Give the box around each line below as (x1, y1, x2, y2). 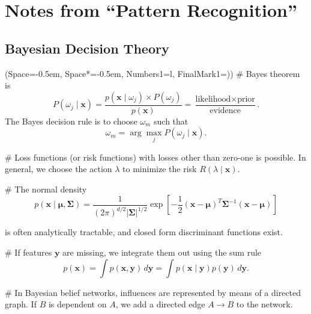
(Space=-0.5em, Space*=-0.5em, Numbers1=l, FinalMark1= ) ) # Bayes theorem (5, 67, 300, 79)
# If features (5, 245, 52, 258)
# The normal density (5, 182, 87, 195)
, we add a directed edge (115, 298, 205, 310)
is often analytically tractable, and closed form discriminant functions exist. (5, 226, 283, 238)
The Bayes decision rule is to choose (5, 114, 137, 127)
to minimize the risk (122, 162, 197, 175)
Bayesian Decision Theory (5, 38, 169, 57)
